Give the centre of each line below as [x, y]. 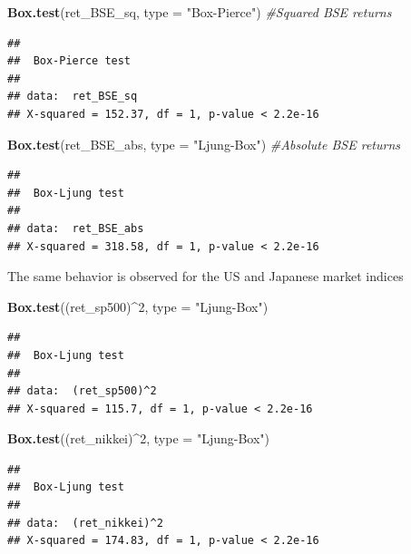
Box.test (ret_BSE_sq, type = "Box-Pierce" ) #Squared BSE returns [200, 12]
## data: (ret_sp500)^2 [82, 391]
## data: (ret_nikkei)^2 [85, 523]
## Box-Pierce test [69, 61]
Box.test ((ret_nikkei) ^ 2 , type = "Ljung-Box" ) [138, 438]
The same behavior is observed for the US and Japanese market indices [205, 276]
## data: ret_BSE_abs [76, 228]
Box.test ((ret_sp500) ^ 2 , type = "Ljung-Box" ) [138, 306]
